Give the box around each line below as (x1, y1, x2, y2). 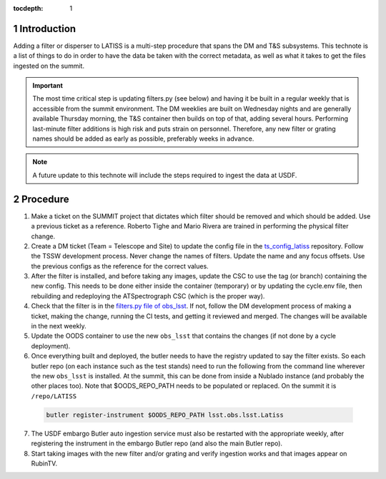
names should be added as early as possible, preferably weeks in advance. (32, 134, 254, 143)
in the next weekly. (31, 322, 87, 331)
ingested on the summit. (13, 61, 85, 70)
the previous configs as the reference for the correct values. (31, 261, 209, 271)
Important (32, 81, 64, 90)
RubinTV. (31, 459, 57, 468)
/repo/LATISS (31, 392, 77, 400)
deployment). (31, 341, 71, 350)
